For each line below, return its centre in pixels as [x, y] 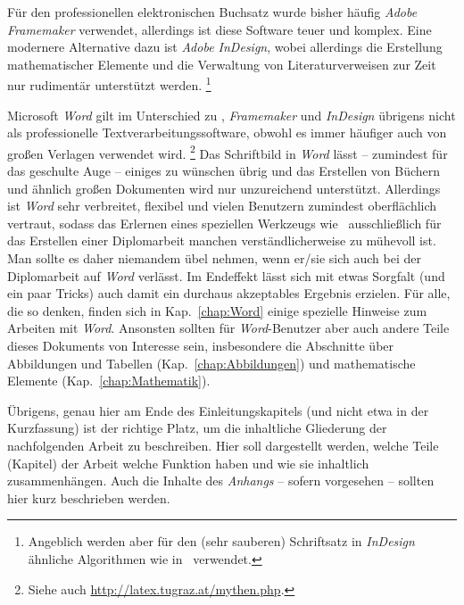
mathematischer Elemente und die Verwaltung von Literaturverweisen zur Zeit [222, 64]
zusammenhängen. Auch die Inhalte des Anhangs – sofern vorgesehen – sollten [221, 481]
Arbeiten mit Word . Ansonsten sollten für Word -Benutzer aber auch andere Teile [228, 328]
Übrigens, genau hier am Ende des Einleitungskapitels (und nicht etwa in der [218, 410]
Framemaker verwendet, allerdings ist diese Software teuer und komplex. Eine [220, 29]
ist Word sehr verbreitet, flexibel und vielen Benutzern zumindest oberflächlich [222, 206]
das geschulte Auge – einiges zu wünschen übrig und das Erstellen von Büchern [224, 171]
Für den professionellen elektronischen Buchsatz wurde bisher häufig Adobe [212, 12]
